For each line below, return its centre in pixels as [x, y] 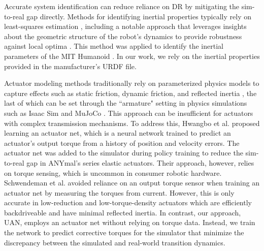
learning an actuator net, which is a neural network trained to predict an [118, 133]
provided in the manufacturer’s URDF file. [70, 66]
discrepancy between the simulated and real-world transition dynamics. [115, 242]
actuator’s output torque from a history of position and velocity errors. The [122, 143]
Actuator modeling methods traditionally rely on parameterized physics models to [132, 83]
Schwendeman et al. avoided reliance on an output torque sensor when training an [132, 183]
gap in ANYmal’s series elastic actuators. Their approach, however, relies [140, 162]
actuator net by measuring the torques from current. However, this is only [119, 192]
